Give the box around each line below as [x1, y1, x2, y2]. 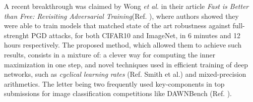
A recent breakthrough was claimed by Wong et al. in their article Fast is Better [4, 1, 249, 11]
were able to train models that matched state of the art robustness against [4, 20, 231, 31]
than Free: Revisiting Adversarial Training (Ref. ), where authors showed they [4, 10, 239, 21]
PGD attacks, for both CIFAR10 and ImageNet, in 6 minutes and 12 [31, 30, 241, 40]
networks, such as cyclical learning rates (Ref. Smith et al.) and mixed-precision [4, 69, 247, 79]
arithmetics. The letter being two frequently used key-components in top [4, 78, 225, 89]
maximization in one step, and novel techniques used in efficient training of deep [4, 59, 248, 69]
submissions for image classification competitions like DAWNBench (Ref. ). [4, 88, 232, 99]
